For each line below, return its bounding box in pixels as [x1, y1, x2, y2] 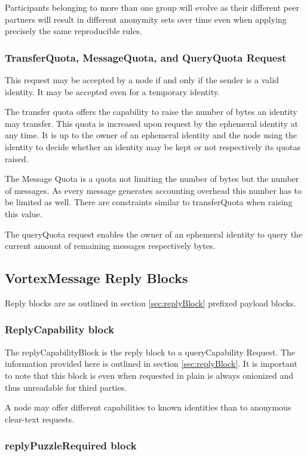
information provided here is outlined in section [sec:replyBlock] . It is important [5, 357, 297, 370]
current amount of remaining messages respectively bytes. [5, 239, 216, 252]
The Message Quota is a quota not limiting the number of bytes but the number [5, 172, 299, 185]
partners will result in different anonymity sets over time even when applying [5, 13, 287, 25]
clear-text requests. [5, 412, 75, 425]
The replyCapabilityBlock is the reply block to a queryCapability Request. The [5, 345, 296, 358]
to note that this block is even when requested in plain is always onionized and [5, 369, 294, 381]
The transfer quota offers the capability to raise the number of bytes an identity [5, 105, 297, 118]
